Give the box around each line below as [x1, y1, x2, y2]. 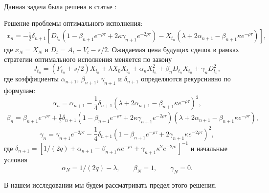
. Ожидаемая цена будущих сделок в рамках [108, 44, 239, 55]
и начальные [190, 143, 227, 153]
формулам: [4, 85, 36, 96]
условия [4, 154, 27, 165]
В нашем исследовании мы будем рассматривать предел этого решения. [4, 179, 217, 190]
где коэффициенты [4, 74, 59, 84]
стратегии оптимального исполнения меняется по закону [4, 54, 172, 64]
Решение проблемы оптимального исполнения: [4, 18, 143, 28]
